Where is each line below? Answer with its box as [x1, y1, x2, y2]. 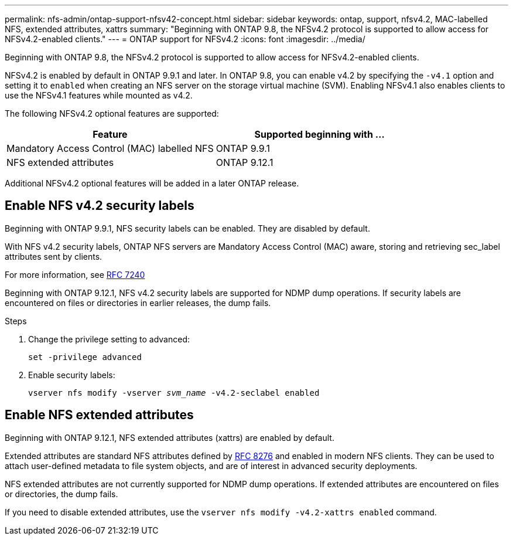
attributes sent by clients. [5, 251, 102, 261]
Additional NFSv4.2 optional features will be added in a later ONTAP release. [5, 178, 299, 188]
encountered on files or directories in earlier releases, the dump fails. [5, 297, 271, 308]
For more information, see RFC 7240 [5, 269, 145, 280]
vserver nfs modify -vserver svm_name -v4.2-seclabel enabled [28, 388, 320, 398]
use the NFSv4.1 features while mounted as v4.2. [5, 90, 193, 100]
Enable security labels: [28, 369, 115, 380]
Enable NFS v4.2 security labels [5, 198, 194, 213]
